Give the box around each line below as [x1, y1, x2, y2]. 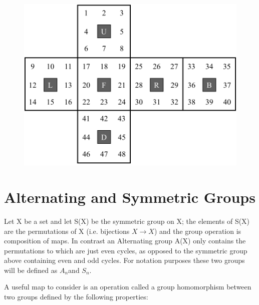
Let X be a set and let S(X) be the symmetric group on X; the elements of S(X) [4, 215, 250, 226]
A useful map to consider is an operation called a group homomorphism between [4, 281, 251, 292]
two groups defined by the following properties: [4, 291, 148, 302]
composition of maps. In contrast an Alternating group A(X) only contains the [4, 235, 246, 246]
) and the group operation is [154, 225, 241, 236]
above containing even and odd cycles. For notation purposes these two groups [4, 255, 245, 265]
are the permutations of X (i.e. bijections [4, 225, 130, 236]
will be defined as [4, 264, 58, 275]
